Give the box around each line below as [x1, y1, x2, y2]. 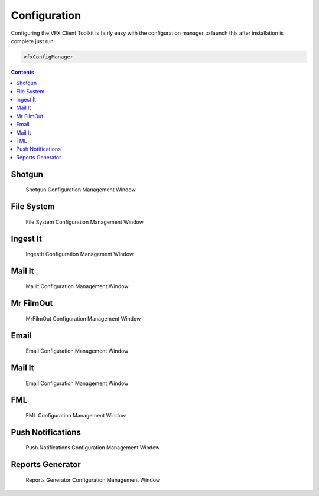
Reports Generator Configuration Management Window [25, 476, 161, 484]
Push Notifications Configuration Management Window [25, 444, 160, 451]
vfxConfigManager [23, 53, 74, 60]
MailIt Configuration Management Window [25, 283, 129, 290]
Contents [11, 68, 35, 76]
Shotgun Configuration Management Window [25, 186, 136, 193]
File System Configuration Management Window [25, 218, 144, 226]
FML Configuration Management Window [25, 412, 126, 419]
